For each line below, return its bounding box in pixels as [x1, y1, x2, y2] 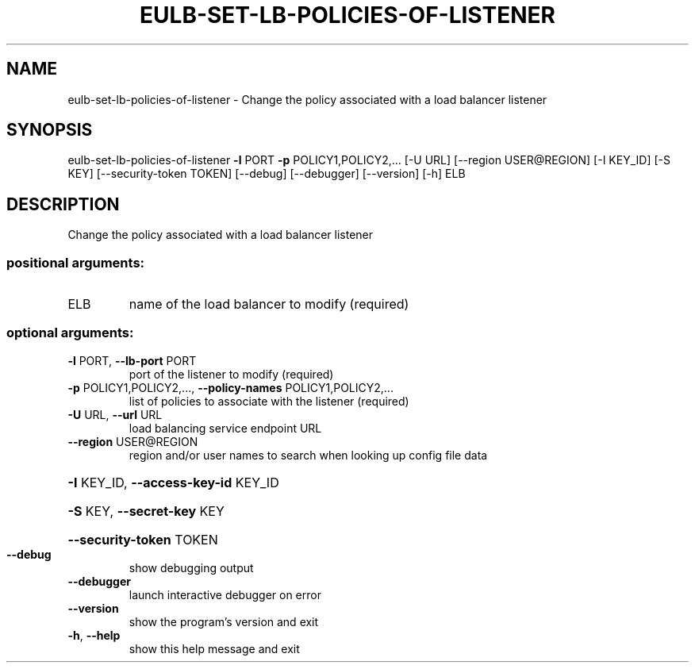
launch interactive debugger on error [129, 587, 321, 602]
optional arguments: [6, 325, 134, 341]
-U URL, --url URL [67, 407, 163, 421]
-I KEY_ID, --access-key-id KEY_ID [67, 474, 279, 490]
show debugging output [129, 560, 254, 575]
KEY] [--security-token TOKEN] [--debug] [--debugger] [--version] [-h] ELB [67, 167, 466, 181]
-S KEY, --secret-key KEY [67, 502, 225, 519]
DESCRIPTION [6, 194, 120, 214]
